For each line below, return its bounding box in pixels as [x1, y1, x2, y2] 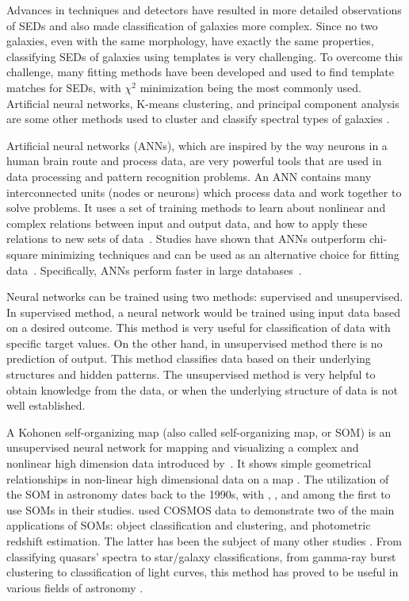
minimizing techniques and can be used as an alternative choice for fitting [41, 245, 399, 262]
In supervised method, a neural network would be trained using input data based [6, 303, 401, 320]
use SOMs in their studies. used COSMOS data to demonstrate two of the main [6, 501, 395, 518]
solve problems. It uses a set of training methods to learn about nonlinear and [6, 199, 386, 216]
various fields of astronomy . [6, 579, 143, 595]
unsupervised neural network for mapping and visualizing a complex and [6, 439, 359, 456]
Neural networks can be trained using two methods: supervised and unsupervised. [6, 288, 403, 305]
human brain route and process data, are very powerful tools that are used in [6, 152, 382, 169]
